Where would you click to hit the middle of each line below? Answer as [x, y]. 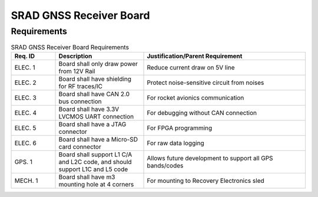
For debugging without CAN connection [202, 113]
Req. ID [25, 56]
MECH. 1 [26, 180]
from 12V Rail [77, 71]
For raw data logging [175, 143]
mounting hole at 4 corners [96, 184]
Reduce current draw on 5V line [191, 67]
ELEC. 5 [25, 128]
